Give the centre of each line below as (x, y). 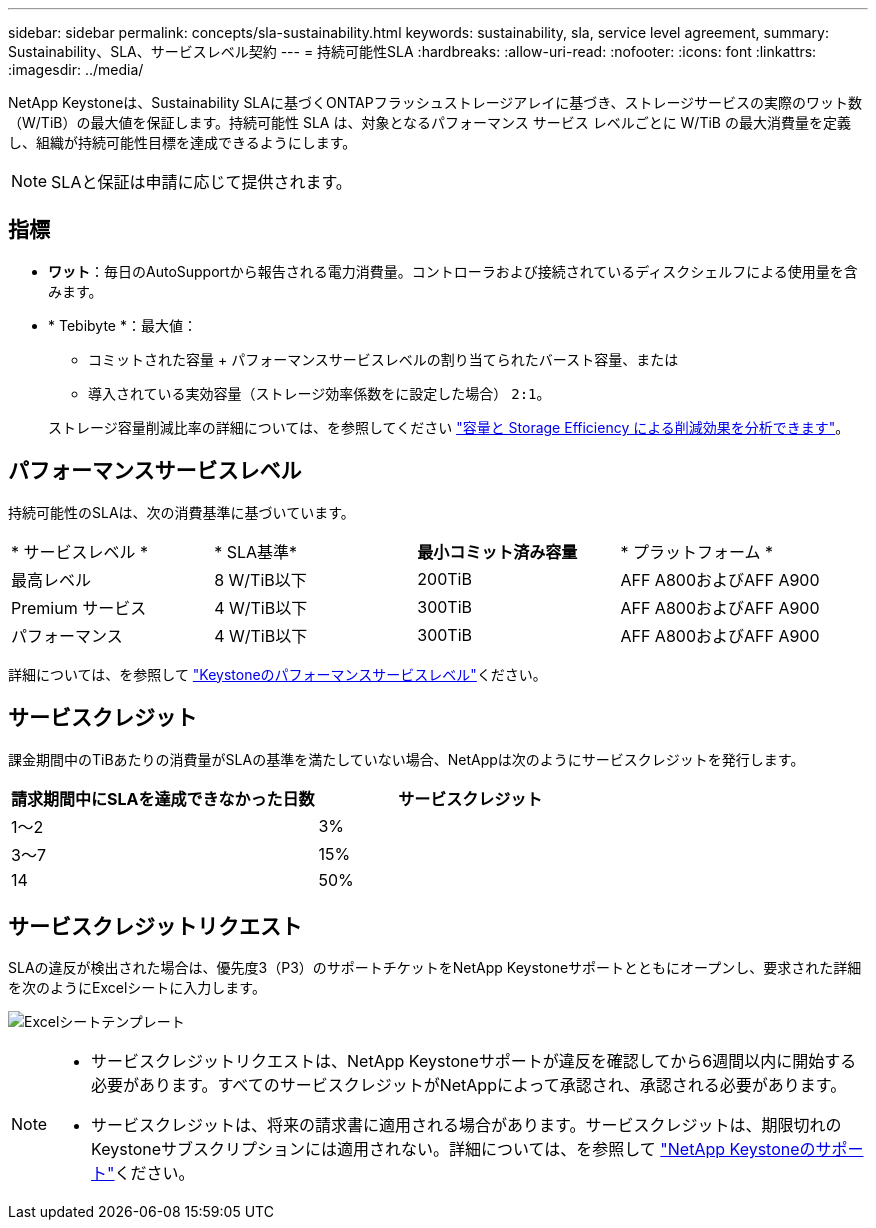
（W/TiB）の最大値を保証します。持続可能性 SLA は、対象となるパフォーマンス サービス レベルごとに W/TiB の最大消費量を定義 (429, 122)
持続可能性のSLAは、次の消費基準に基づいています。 (181, 512)
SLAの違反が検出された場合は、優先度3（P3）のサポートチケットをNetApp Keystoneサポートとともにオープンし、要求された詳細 (435, 968)
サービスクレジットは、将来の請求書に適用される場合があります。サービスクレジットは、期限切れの (466, 1125)
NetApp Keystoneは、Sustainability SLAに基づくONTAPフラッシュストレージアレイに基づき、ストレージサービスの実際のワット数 (435, 102)
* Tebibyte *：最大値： (122, 325)
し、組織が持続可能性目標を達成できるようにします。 (182, 142)
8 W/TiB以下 (260, 579)
